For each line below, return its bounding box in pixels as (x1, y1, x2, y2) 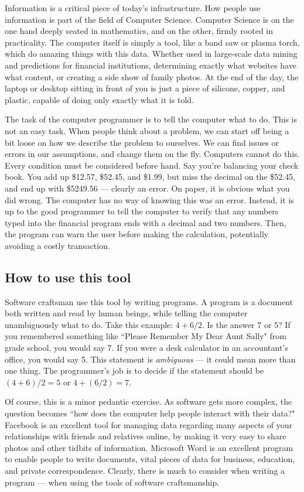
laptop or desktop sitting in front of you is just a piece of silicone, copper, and (5, 82, 285, 94)
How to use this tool (5, 268, 131, 286)
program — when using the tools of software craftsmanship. (5, 476, 220, 488)
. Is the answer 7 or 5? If (201, 318, 291, 330)
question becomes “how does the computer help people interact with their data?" (5, 407, 295, 419)
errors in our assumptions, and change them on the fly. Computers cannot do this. (5, 148, 300, 160)
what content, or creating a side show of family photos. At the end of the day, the (5, 70, 299, 83)
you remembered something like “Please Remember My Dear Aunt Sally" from (5, 330, 286, 342)
